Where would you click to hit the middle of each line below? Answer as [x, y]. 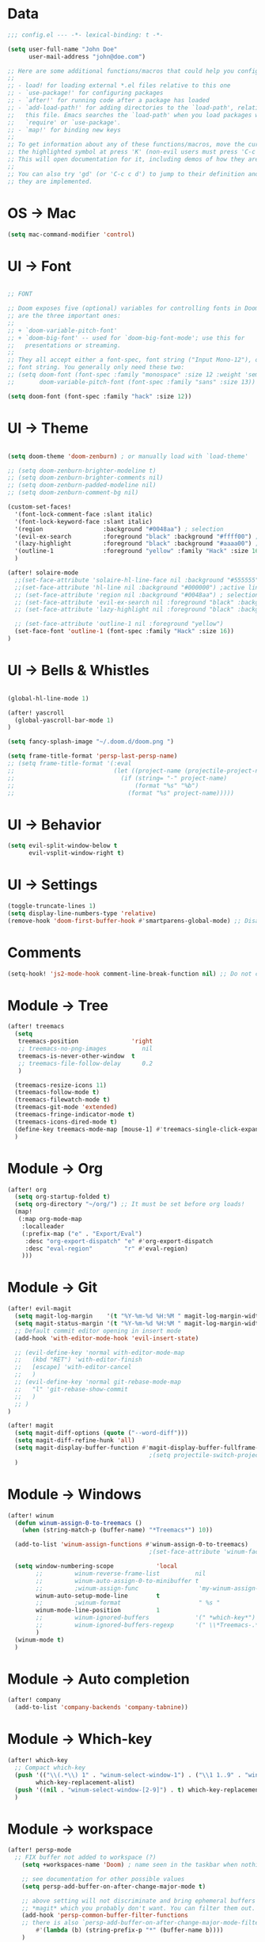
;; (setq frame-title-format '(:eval [70, 764]
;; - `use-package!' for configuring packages [85, 93]
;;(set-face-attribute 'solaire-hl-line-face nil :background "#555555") [138, 580]
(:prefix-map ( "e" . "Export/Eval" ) [82, 1234]
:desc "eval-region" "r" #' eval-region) [107, 1249]
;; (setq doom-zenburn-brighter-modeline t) [82, 471]
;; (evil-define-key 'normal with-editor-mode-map [100, 1353]
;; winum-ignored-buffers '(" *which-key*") [146, 1618]
